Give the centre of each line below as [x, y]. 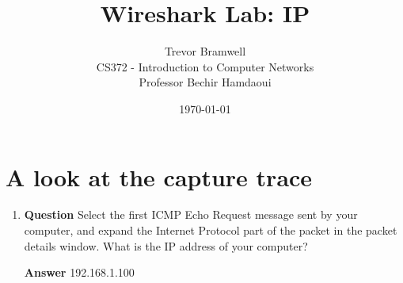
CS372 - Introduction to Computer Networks [205, 66]
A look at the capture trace [159, 176]
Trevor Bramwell [205, 51]
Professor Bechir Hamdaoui [205, 82]
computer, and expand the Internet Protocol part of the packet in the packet [211, 230]
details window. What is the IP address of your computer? [166, 245]
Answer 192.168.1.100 [79, 272]
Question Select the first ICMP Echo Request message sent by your [191, 214]
